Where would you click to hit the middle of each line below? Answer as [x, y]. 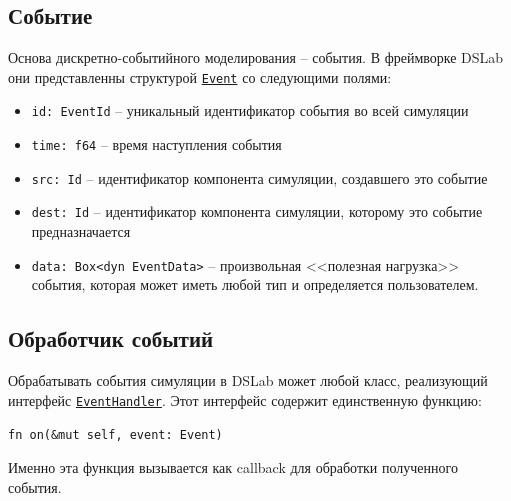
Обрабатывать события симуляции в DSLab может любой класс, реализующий [248, 380]
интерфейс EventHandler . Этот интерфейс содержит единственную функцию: [245, 399]
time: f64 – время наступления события [156, 144]
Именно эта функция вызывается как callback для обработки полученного [233, 467]
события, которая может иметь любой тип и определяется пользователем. [255, 284]
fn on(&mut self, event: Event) [115, 435]
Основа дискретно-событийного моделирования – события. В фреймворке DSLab [256, 57]
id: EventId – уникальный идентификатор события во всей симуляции [250, 110]
